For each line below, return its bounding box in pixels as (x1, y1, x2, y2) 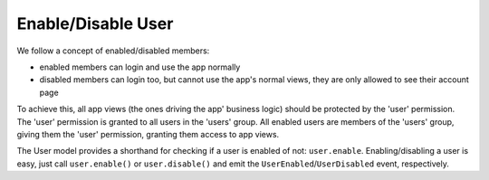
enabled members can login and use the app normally (39, 62, 241, 72)
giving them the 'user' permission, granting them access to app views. (16, 128, 280, 139)
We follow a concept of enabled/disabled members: (16, 45, 210, 56)
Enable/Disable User (16, 14, 174, 33)
